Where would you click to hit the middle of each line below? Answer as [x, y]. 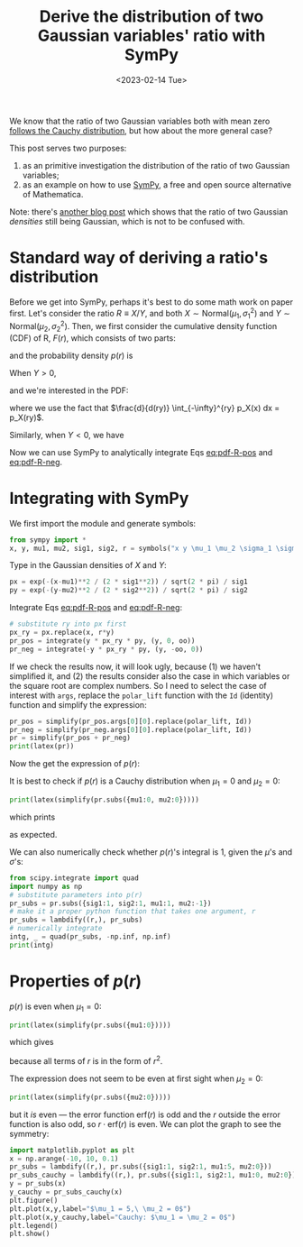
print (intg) [32, 945]
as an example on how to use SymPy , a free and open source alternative [156, 184]
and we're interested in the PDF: [69, 390]
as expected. [33, 834]
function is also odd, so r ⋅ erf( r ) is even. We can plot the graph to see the [146, 1123]
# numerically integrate [56, 929]
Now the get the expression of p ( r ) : [74, 764]
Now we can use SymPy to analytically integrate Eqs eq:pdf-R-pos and [141, 452]
